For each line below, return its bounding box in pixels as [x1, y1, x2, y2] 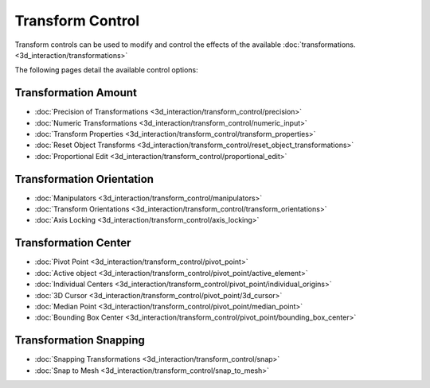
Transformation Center [14, 236, 131, 250]
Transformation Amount [14, 86, 137, 99]
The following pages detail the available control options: [14, 65, 198, 75]
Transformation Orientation [14, 172, 154, 186]
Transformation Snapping [14, 334, 145, 347]
